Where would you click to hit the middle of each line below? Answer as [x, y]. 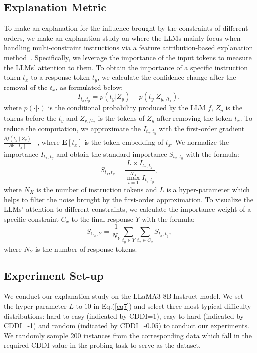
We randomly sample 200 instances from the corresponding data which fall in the [128, 335]
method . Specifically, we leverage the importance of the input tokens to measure [128, 57]
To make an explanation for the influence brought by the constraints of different [126, 28]
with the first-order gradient [202, 128]
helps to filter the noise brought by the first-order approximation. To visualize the [129, 199]
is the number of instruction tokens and [97, 189]
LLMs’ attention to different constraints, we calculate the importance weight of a [128, 209]
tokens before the [30, 118]
